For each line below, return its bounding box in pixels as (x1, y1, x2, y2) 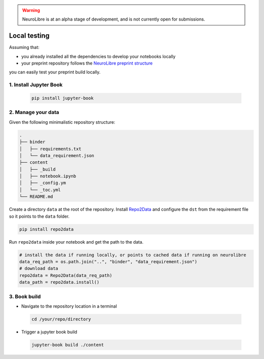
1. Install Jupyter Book (9, 81, 63, 88)
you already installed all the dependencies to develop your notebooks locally (21, 53, 176, 59)
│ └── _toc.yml (19, 187, 61, 193)
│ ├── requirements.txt (19, 146, 82, 152)
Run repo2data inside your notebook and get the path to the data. (9, 239, 144, 245)
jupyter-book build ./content (31, 342, 104, 347)
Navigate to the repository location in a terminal (21, 303, 117, 309)
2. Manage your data (9, 109, 60, 116)
